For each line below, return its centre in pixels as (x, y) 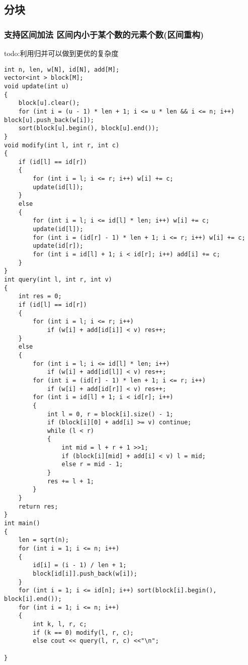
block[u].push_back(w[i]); (49, 120)
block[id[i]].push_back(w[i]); (85, 573)
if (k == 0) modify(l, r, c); (83, 632)
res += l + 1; (70, 481)
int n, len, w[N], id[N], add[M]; (62, 69)
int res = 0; (40, 296)
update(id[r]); (58, 246)
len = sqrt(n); (44, 540)
